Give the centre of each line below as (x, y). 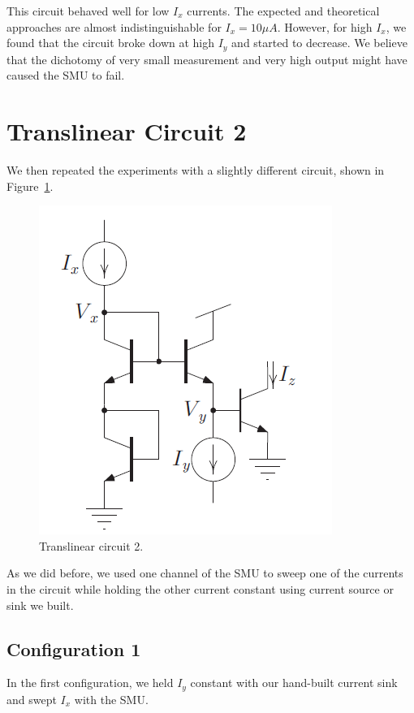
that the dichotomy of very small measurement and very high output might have (207, 59)
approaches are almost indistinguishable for (114, 26)
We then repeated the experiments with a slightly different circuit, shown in (196, 169)
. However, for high (325, 26)
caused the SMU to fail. (66, 75)
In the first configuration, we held (90, 683)
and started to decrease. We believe (319, 43)
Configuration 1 (74, 648)
